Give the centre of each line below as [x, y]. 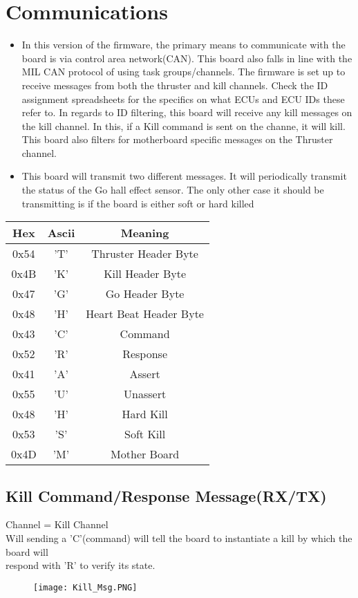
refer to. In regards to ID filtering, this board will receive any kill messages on [187, 112]
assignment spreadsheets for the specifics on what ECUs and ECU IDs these [183, 99]
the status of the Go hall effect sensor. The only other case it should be [173, 190]
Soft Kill [145, 434]
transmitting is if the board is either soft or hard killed [138, 203]
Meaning [145, 233]
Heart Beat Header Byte [145, 314]
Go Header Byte [145, 294]
